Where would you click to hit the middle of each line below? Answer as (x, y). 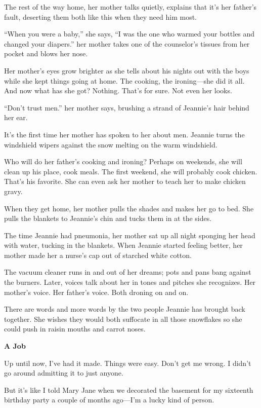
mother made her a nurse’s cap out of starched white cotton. (98, 255)
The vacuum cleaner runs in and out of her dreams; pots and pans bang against (128, 272)
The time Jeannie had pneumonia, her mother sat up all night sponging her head (130, 235)
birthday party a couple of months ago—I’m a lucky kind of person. (109, 400)
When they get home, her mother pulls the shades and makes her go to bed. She (129, 208)
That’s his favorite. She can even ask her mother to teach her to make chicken (125, 181)
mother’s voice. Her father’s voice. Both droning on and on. (96, 292)
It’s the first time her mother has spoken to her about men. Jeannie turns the (124, 134)
